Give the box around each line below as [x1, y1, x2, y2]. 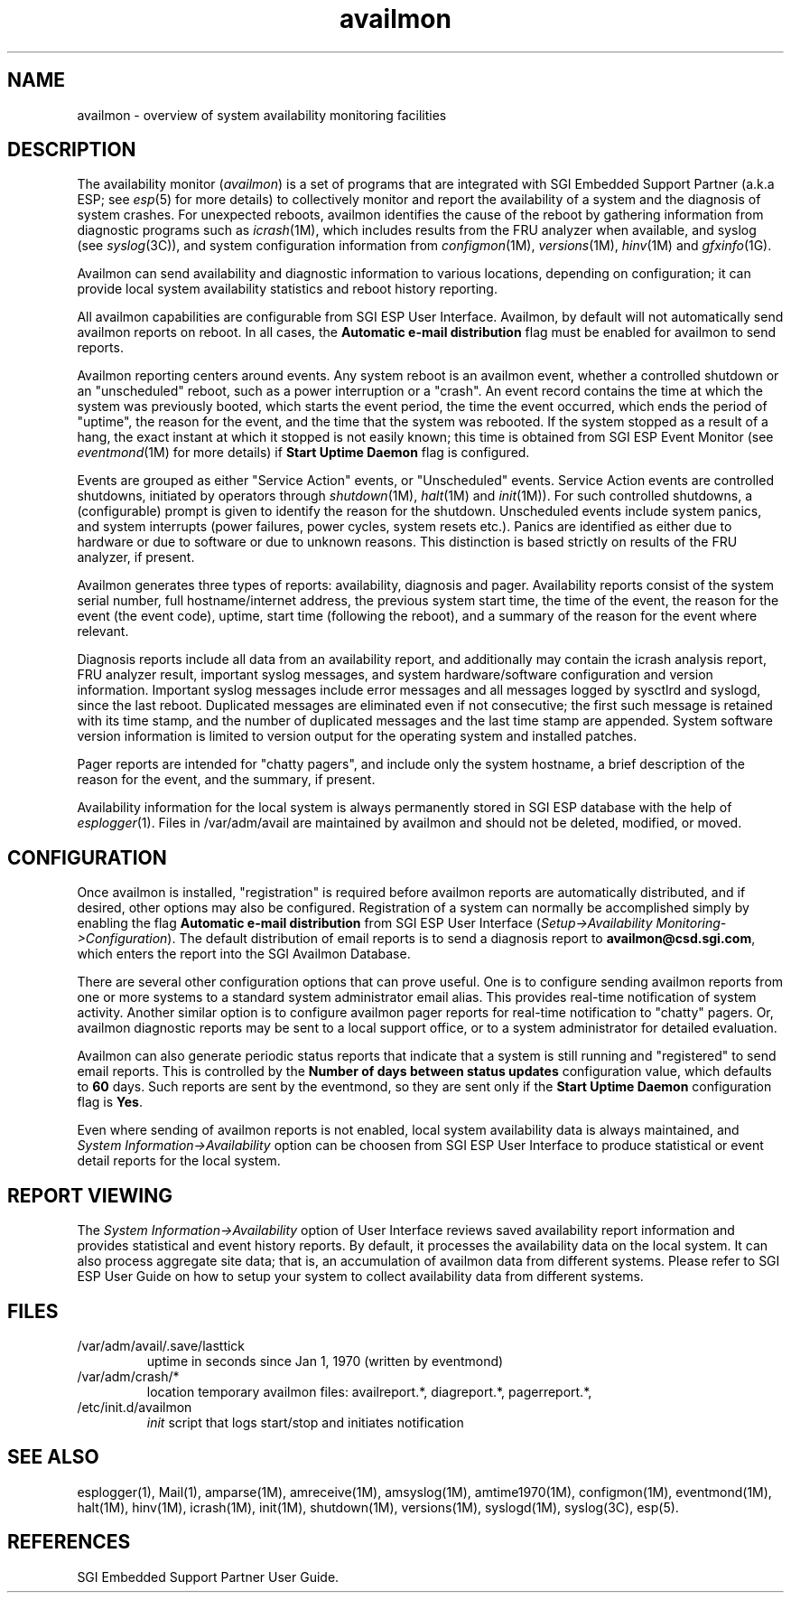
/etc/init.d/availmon [77, 1399, 192, 1415]
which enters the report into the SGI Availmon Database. [77, 946, 411, 962]
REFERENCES [7, 1530, 131, 1554]
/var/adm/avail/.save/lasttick [77, 1337, 246, 1353]
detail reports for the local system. [77, 1153, 281, 1169]
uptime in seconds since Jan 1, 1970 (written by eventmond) [146, 1352, 504, 1369]
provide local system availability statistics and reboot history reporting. [77, 281, 498, 297]
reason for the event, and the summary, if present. [77, 772, 376, 788]
